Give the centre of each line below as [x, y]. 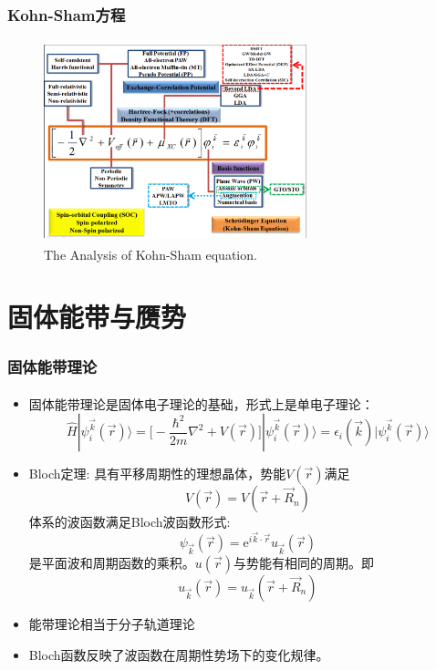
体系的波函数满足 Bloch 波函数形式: [130, 522]
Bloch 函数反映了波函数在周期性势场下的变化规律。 [179, 654]
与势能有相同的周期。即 [304, 563]
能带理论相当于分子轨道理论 [112, 624]
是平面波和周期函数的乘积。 [112, 563]
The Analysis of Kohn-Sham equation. [151, 254]
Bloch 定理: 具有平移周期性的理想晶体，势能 [157, 474]
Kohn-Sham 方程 [67, 14]
